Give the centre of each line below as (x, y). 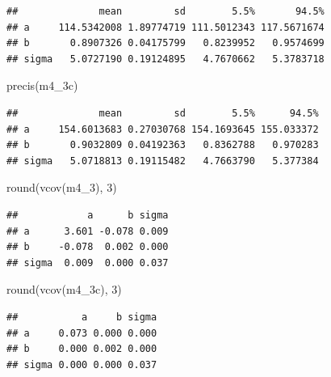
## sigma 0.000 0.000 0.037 (82, 364)
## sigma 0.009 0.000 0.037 (88, 263)
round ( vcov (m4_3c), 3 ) (64, 289)
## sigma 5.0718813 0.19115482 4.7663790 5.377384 (163, 161)
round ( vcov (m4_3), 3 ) (62, 187)
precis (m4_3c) (42, 85)
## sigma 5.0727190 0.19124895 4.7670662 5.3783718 (165, 59)
